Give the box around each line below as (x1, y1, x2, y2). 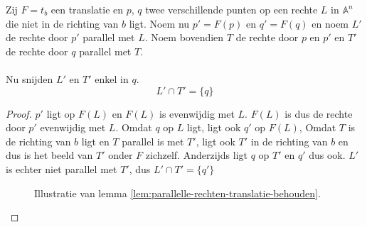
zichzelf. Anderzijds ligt (145, 148, 248, 162)
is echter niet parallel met (6, 161, 117, 176)
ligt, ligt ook (186, 120, 241, 135)
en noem (312, 16, 349, 31)
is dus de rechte (284, 106, 353, 121)
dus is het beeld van (6, 148, 93, 162)
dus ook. (309, 148, 346, 162)
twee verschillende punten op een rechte (145, 2, 318, 16)
